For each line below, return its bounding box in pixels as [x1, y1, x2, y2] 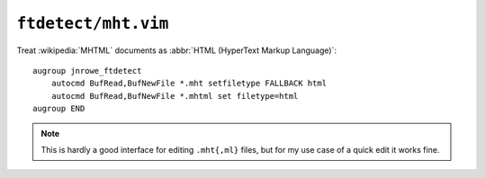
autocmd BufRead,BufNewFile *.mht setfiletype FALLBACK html [50, 78, 328, 89]
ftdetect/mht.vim [16, 13, 169, 33]
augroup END [32, 103, 85, 114]
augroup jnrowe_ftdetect [32, 66, 142, 76]
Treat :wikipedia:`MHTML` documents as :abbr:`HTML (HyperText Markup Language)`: [16, 45, 337, 56]
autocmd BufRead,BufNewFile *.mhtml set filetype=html [50, 91, 299, 101]
